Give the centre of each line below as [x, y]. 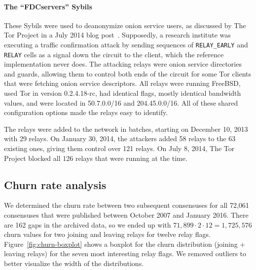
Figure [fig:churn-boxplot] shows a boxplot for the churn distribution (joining [121, 244]
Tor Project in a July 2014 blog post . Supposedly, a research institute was [117, 35]
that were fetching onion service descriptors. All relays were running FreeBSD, [122, 83]
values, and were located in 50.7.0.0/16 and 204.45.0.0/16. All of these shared [121, 102]
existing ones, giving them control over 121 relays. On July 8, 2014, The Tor [119, 148]
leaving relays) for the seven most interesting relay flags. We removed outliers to [125, 253]
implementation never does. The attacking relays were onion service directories [123, 64]
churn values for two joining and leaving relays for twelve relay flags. [107, 234]
